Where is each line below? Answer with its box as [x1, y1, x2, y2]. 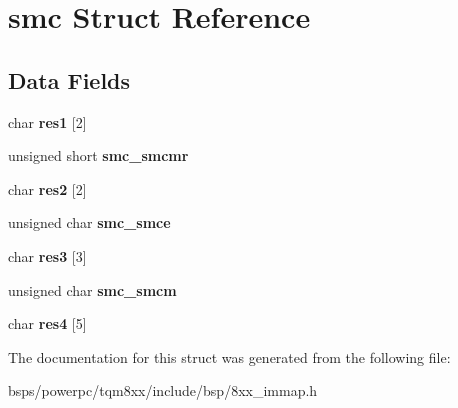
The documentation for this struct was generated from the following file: [8, 346, 451, 367]
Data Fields [8, 64, 131, 95]
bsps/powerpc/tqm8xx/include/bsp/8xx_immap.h [8, 380, 318, 401]
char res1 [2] [8, 111, 87, 132]
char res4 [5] [8, 313, 87, 334]
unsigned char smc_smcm [8, 279, 177, 300]
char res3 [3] [8, 245, 87, 266]
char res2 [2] [8, 178, 87, 199]
